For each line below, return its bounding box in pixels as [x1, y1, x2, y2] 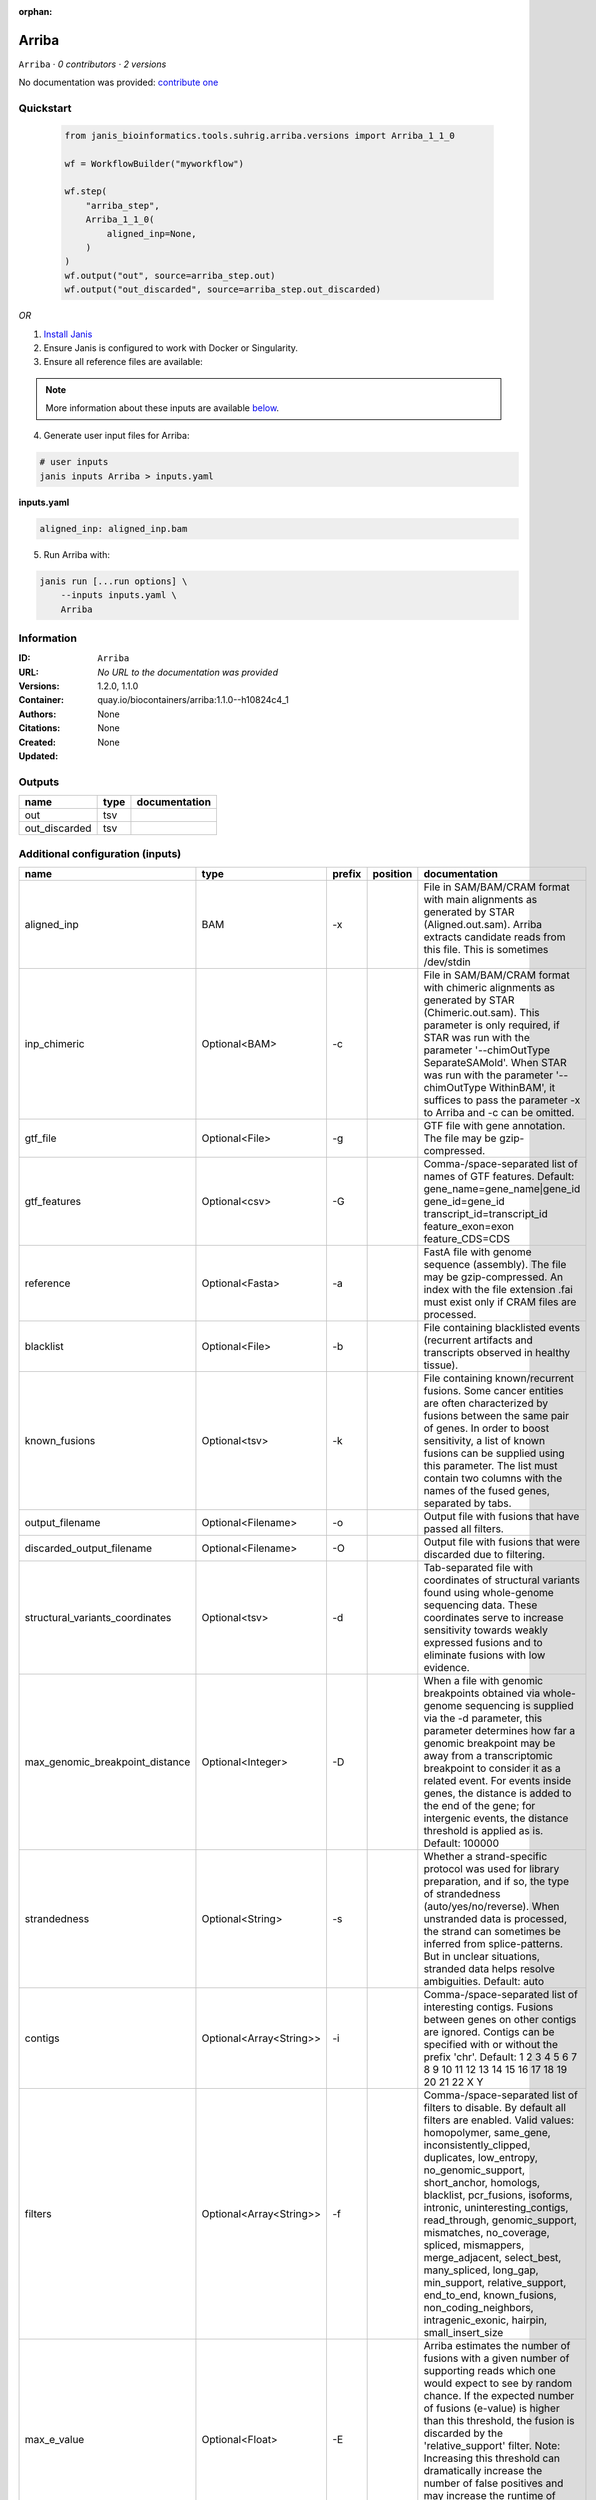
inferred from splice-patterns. [423, 1936, 564, 1950]
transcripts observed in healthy [423, 1345, 571, 1359]
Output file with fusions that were [423, 1535, 580, 1549]
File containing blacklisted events [423, 1320, 580, 1334]
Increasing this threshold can [423, 2451, 560, 2465]
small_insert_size [423, 2325, 504, 2339]
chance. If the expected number [423, 2388, 575, 2402]
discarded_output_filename [24, 1541, 152, 1555]
